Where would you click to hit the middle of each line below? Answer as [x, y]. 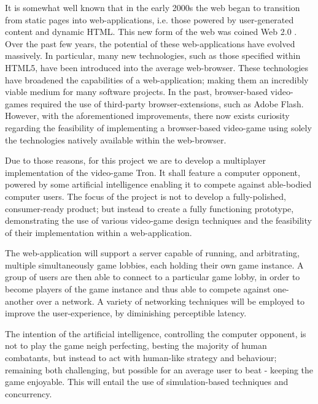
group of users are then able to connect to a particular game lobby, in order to [153, 277]
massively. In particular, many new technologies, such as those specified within [153, 55]
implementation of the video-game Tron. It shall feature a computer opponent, [153, 172]
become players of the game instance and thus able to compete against [138, 289]
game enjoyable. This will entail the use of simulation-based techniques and [147, 382]
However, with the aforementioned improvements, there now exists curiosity [147, 116]
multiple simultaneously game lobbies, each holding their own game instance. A [154, 265]
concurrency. [29, 393]
